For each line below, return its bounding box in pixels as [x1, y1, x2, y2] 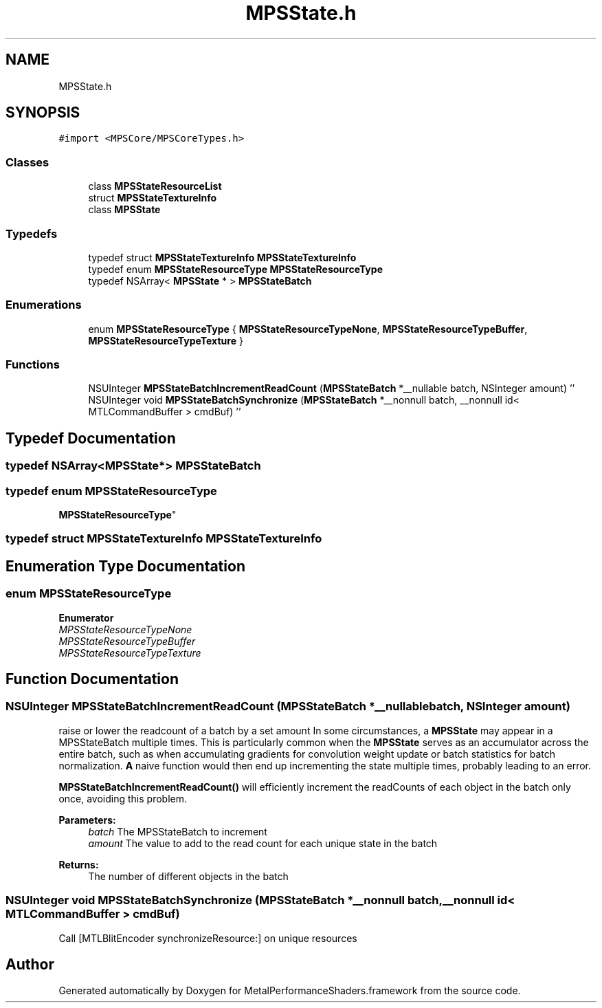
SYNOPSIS [5, 104, 80, 122]
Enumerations [5, 298, 82, 312]
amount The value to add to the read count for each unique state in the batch [88, 837, 438, 849]
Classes [5, 155, 49, 169]
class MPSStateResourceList [88, 180, 222, 193]
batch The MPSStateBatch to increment [88, 825, 267, 837]
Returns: [58, 858, 99, 870]
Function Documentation [5, 670, 179, 688]
